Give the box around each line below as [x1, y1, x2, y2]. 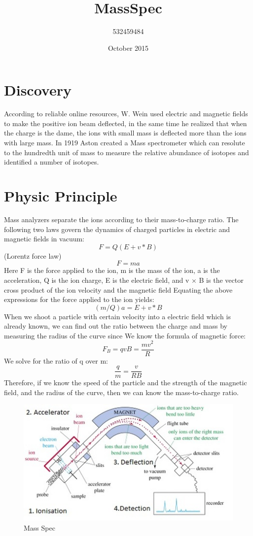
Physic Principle [4, 186, 117, 205]
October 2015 [108, 42, 149, 53]
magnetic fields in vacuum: [4, 234, 85, 244]
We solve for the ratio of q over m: [4, 355, 108, 366]
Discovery [4, 80, 72, 100]
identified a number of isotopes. [4, 157, 99, 167]
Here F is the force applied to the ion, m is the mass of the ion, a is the [4, 265, 220, 275]
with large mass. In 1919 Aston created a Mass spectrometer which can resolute [4, 137, 245, 148]
